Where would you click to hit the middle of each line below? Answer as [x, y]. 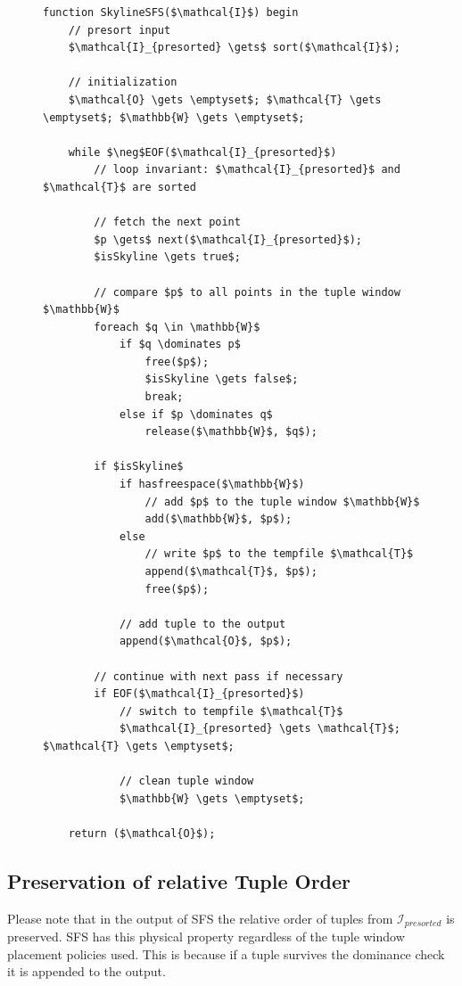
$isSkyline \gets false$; [222, 379]
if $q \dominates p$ [180, 345]
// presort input [120, 30]
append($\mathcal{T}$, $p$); [231, 571]
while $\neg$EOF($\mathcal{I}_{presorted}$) [202, 152]
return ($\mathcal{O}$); [142, 833]
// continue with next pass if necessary [219, 676]
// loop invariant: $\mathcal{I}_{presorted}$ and [247, 170]
